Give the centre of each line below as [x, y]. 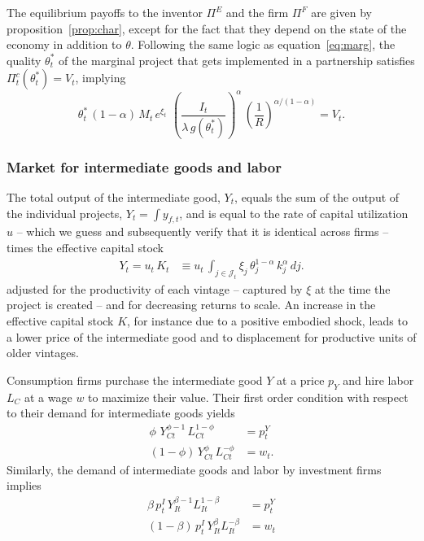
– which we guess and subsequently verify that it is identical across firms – [203, 231]
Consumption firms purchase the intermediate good [135, 380]
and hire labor [378, 380]
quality [24, 60]
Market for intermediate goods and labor [144, 166]
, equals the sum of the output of [317, 197]
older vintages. [43, 353]
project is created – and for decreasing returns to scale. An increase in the [191, 305]
